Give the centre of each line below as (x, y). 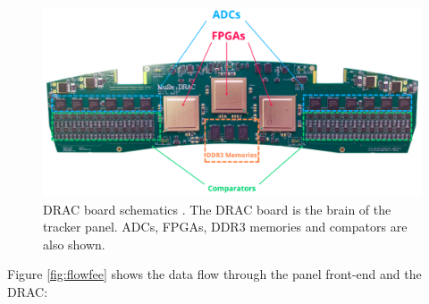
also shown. (74, 244)
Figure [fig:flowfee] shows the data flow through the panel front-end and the (214, 274)
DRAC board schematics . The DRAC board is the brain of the (217, 209)
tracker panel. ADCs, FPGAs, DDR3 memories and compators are (225, 227)
